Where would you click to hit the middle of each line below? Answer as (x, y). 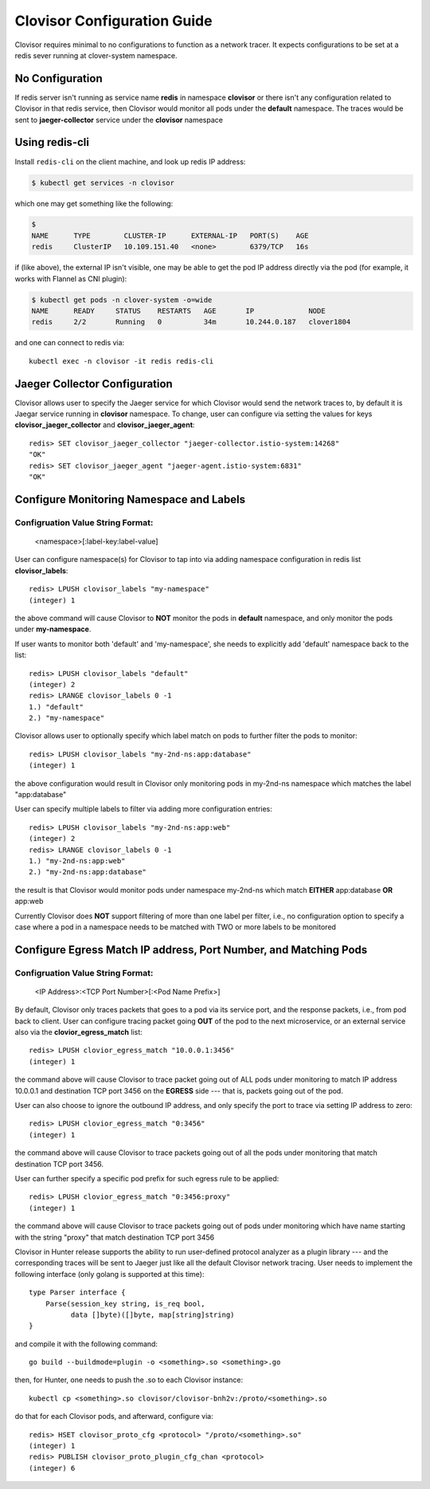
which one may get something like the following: (94, 203)
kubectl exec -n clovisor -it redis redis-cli (121, 361)
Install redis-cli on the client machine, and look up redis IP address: (130, 161)
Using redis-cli (52, 142)
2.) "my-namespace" (67, 718)
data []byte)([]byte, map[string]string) (152, 1314)
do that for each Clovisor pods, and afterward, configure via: (114, 1416)
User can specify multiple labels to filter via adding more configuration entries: (143, 809)
